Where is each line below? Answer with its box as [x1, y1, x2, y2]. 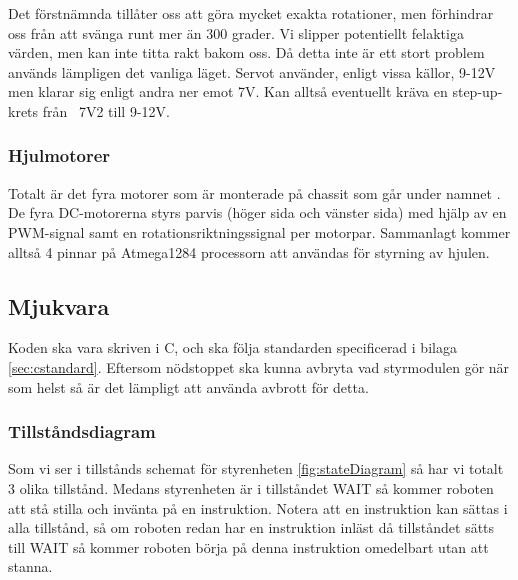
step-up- [452, 81, 503, 102]
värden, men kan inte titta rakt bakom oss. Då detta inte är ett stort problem [8, 42, 485, 63]
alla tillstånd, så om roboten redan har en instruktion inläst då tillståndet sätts [8, 517, 495, 538]
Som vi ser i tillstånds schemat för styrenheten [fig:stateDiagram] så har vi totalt [8, 458, 504, 479]
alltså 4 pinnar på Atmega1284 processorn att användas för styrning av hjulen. [8, 241, 490, 262]
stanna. [8, 556, 53, 577]
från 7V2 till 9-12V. [42, 100, 170, 121]
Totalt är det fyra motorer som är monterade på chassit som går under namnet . [8, 182, 501, 203]
